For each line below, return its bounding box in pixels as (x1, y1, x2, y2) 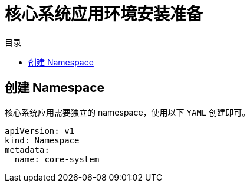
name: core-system (14, 154, 100, 164)
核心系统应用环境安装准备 (5, 4, 203, 24)
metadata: (5, 145, 50, 155)
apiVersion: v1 (5, 126, 75, 136)
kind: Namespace (5, 135, 80, 145)
